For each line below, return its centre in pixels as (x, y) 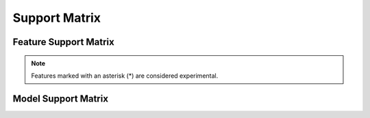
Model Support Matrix (61, 99)
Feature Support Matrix (63, 42)
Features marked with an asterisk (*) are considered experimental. (125, 76)
